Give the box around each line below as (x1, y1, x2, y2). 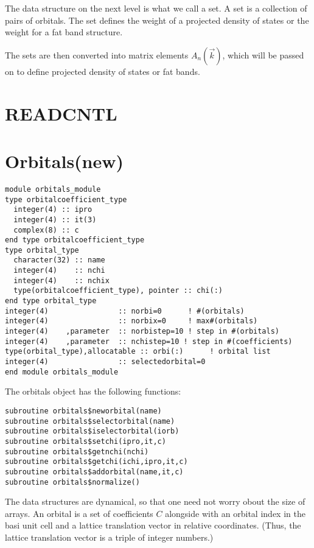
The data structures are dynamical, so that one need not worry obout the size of (5, 495, 305, 508)
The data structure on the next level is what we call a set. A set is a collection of (5, 2, 307, 14)
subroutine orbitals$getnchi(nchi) (5, 447, 149, 456)
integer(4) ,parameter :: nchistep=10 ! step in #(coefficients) (5, 337, 293, 346)
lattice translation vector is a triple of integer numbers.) (5, 530, 214, 543)
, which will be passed (222, 48, 304, 61)
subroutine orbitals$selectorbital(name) (5, 416, 175, 426)
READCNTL (5, 100, 117, 125)
